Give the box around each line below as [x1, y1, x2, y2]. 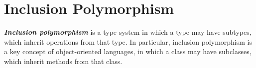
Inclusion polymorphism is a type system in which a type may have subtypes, [4, 27, 252, 37]
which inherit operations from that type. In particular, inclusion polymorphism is [4, 36, 253, 47]
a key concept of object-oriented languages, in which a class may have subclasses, [4, 46, 252, 57]
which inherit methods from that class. [4, 56, 123, 66]
